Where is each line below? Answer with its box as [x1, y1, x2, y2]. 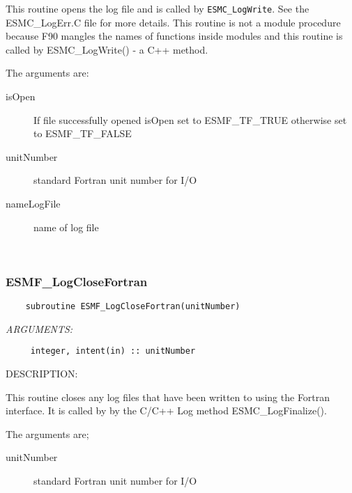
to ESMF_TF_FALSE [33, 126, 132, 141]
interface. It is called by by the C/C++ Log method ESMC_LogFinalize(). [6, 403, 327, 418]
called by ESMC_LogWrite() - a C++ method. [6, 42, 208, 56]
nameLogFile [6, 196, 61, 210]
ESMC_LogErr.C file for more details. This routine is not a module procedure [6, 15, 341, 29]
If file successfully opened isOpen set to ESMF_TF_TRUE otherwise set [33, 112, 347, 127]
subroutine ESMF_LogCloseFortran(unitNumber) [25, 302, 240, 311]
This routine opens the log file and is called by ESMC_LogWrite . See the [6, 1, 309, 15]
